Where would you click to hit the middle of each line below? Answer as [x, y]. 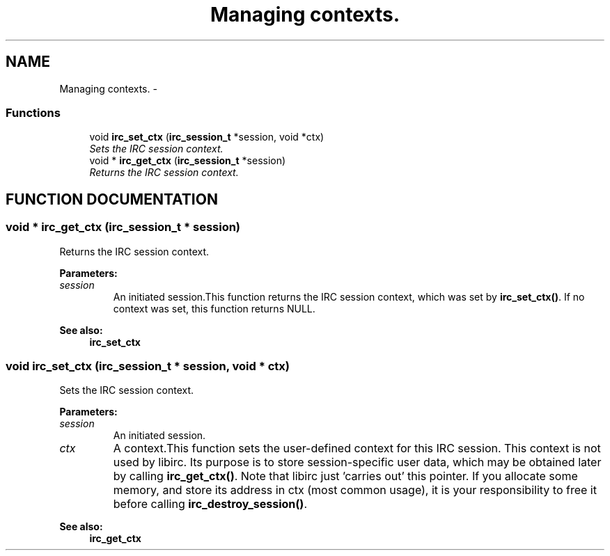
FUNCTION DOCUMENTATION [112, 199]
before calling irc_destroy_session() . [210, 504]
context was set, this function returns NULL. [214, 308]
